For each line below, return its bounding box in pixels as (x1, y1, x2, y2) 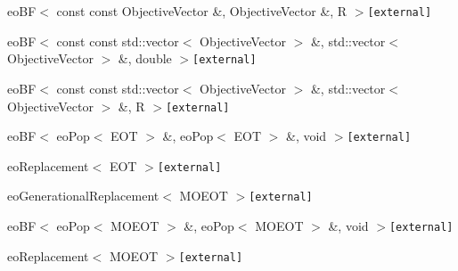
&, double (118, 49, 172, 68)
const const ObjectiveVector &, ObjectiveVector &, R (56, 2, 348, 20)
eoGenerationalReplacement (7, 186, 159, 205)
